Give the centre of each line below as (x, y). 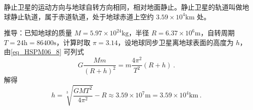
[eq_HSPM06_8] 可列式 (47, 52)
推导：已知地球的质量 (38, 33)
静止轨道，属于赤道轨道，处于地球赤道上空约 (82, 16)
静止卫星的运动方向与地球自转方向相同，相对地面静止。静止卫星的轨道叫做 (123, 7)
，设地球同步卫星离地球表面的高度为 (176, 42)
